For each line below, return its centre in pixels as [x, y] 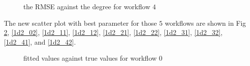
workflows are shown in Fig [205, 23]
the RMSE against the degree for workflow [87, 6]
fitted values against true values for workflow [90, 58]
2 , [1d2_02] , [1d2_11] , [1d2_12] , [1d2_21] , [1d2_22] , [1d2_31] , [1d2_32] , [113, 32]
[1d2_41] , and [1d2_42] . [40, 41]
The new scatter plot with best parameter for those [80, 23]
